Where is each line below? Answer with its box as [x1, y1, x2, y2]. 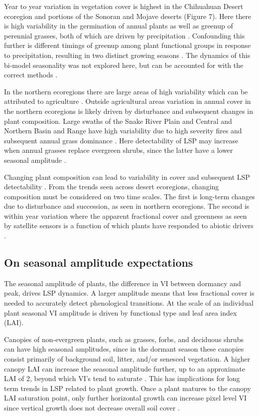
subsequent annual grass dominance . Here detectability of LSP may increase [4, 135, 239, 145]
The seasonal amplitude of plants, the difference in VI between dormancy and [4, 278, 241, 288]
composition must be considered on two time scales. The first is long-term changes [4, 191, 255, 201]
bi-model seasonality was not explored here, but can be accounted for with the [4, 59, 244, 70]
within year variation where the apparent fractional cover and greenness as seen [4, 210, 247, 221]
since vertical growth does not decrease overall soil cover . [4, 402, 180, 413]
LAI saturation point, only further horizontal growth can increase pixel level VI [4, 393, 247, 403]
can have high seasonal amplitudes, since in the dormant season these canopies [4, 344, 244, 354]
